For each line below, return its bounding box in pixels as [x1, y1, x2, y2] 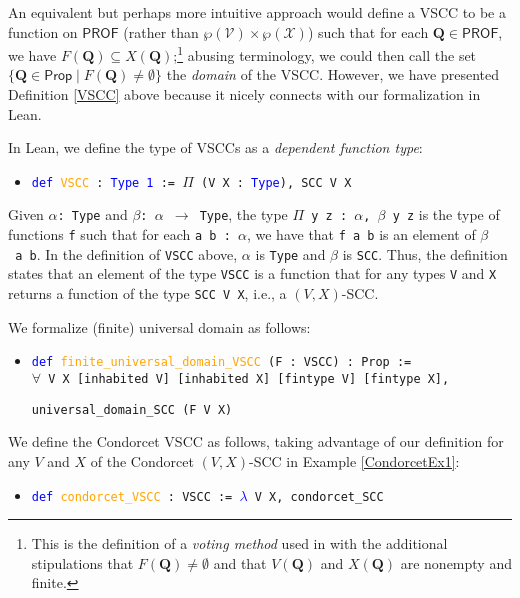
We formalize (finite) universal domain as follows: [8, 316, 311, 337]
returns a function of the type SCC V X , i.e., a [8, 283, 287, 304]
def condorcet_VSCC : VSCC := [31, 489, 233, 504]
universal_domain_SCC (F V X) [31, 402, 233, 417]
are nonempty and [400, 552, 512, 573]
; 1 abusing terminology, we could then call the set [173, 42, 477, 65]
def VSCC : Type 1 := [31, 175, 176, 190]
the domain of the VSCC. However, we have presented [166, 64, 499, 85]
